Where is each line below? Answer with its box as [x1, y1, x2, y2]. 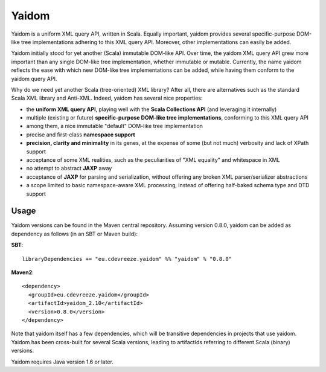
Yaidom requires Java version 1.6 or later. [11, 358, 114, 365]
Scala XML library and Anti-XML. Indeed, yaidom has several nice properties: [11, 94, 203, 102]
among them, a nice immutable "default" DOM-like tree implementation [26, 123, 203, 130]
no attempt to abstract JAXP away [26, 165, 112, 172]
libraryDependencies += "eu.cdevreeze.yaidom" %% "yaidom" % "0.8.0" [22, 255, 232, 262]
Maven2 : [11, 269, 34, 276]
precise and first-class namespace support [26, 130, 135, 138]
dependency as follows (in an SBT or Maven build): [11, 230, 138, 237]
